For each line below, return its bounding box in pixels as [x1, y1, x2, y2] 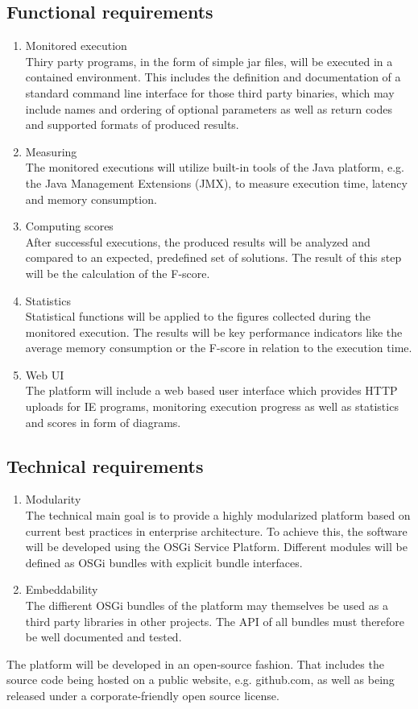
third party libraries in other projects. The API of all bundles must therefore [25, 612, 405, 629]
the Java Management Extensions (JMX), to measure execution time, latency [25, 174, 408, 191]
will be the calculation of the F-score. [25, 264, 210, 281]
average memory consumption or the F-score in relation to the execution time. [25, 339, 412, 356]
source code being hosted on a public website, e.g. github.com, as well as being [6, 671, 395, 688]
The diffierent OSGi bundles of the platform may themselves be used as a [25, 597, 388, 614]
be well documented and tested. [25, 628, 182, 645]
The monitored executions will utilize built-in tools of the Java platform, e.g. [25, 159, 405, 176]
